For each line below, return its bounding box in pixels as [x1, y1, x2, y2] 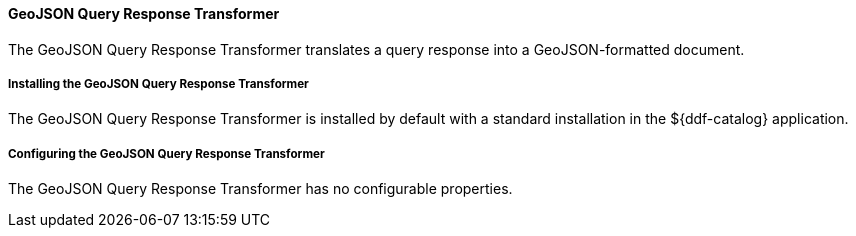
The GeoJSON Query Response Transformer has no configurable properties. [8, 180, 513, 198]
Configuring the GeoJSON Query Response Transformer [8, 146, 325, 161]
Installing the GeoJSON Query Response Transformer [8, 77, 309, 91]
